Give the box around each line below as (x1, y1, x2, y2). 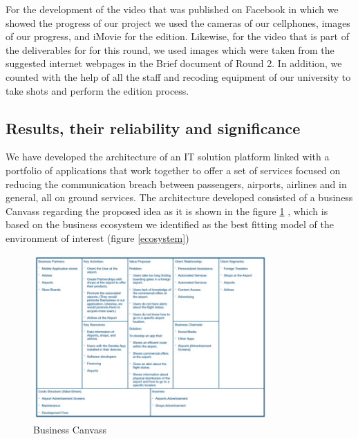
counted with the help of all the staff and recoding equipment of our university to (6, 69, 351, 84)
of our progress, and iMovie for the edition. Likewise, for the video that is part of (6, 29, 349, 44)
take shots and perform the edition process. (6, 83, 189, 97)
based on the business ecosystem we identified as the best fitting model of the (6, 217, 335, 232)
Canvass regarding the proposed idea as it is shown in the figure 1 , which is (6, 203, 328, 218)
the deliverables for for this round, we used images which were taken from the (6, 42, 335, 57)
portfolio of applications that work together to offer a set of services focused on (6, 162, 341, 177)
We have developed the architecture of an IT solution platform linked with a (6, 149, 330, 164)
